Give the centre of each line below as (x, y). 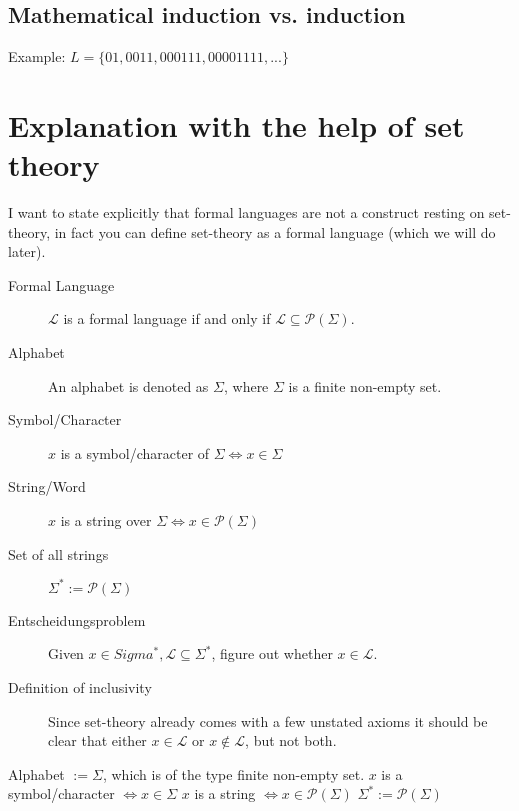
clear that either (97, 740)
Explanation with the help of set (236, 124)
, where (246, 385)
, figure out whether (272, 653)
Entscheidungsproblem (77, 619)
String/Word (47, 486)
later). (27, 251)
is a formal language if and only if (167, 318)
